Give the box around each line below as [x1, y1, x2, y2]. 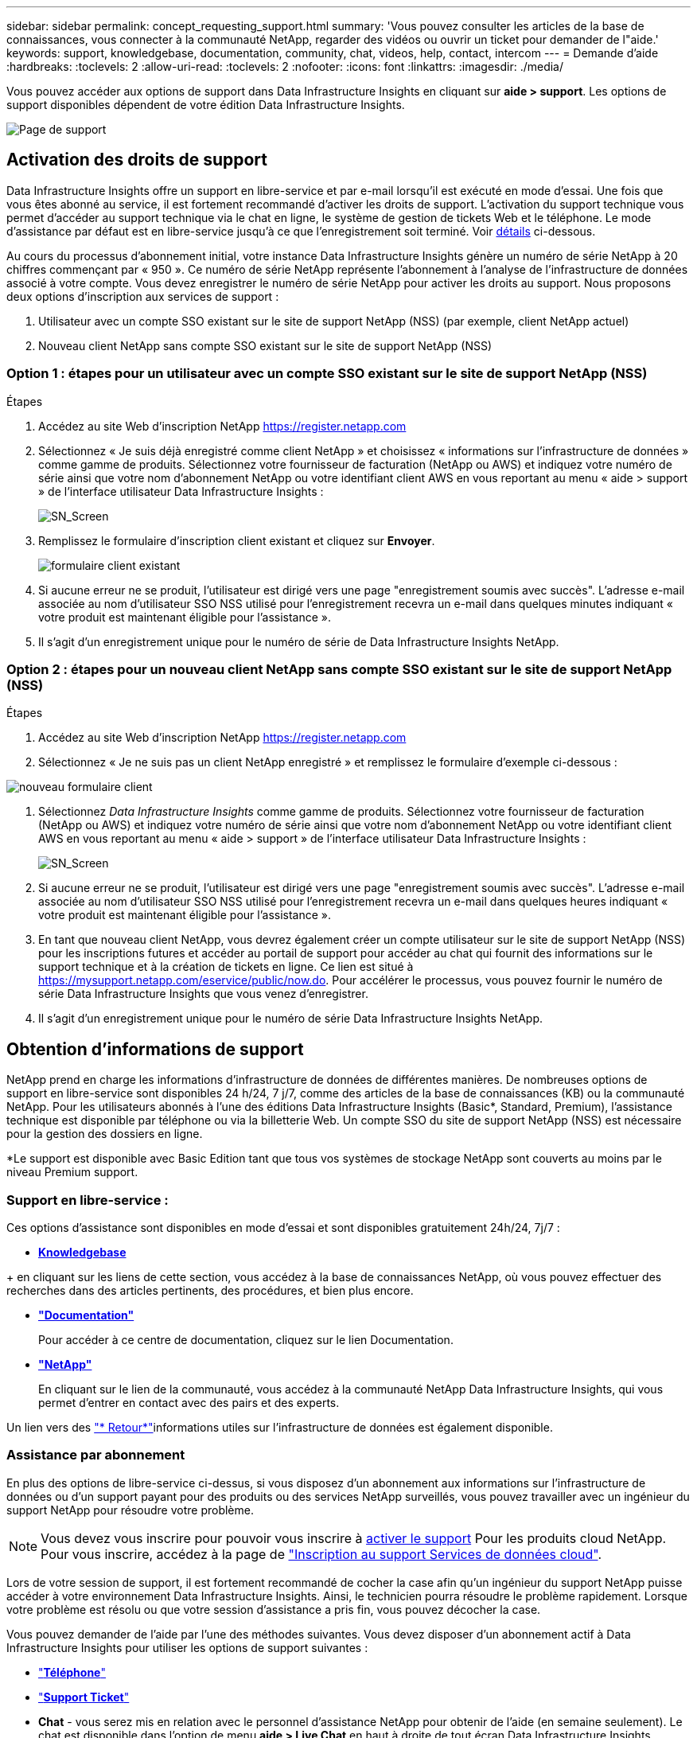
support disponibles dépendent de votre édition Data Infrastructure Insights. [6, 98, 405, 111]
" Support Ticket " [38, 1689, 130, 1704]
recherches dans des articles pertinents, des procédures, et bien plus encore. [6, 1283, 414, 1297]
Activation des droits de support [6, 150, 267, 170]
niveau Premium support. [6, 1165, 138, 1179]
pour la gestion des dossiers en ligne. [6, 1127, 203, 1141]
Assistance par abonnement [6, 1447, 185, 1463]
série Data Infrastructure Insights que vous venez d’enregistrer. [38, 987, 368, 1001]
